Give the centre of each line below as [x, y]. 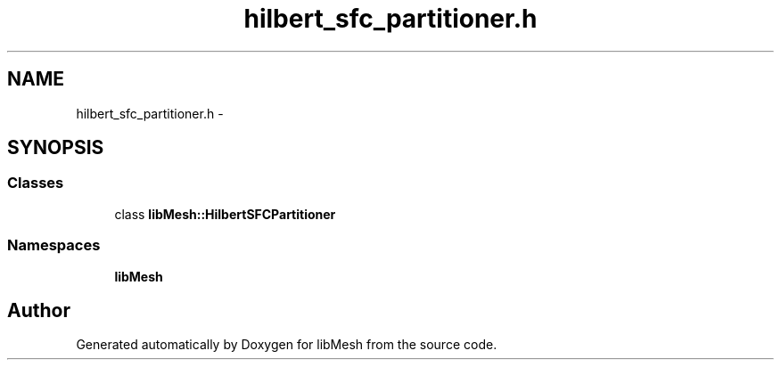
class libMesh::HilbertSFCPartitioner [225, 214]
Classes [36, 183]
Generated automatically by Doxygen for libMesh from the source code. [287, 345]
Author [39, 310]
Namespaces [54, 245]
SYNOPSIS [56, 148]
